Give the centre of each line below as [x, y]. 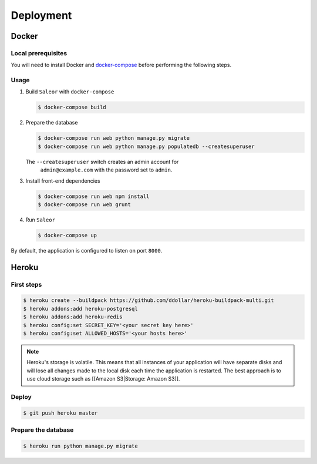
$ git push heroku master [60, 413]
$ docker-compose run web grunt [85, 204]
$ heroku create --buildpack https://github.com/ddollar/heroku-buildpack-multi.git [149, 300]
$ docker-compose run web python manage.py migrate [114, 138]
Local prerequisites [39, 53]
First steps [26, 284]
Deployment [41, 15]
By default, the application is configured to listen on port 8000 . [87, 250]
